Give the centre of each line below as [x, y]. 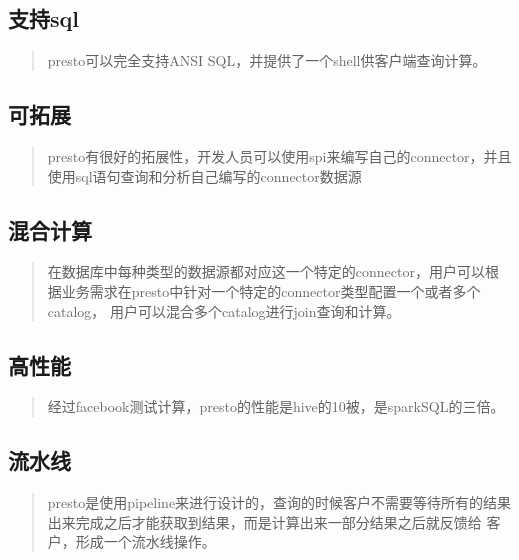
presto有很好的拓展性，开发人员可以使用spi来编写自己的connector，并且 [279, 156]
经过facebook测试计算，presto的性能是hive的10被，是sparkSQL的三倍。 [276, 406]
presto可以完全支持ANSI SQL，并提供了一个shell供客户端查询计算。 [267, 60]
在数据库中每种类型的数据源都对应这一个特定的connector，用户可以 [266, 271]
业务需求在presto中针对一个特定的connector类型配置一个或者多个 [271, 290]
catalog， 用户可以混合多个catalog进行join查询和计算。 [224, 310]
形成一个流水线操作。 [145, 541]
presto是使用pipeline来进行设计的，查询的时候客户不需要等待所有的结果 [279, 502]
